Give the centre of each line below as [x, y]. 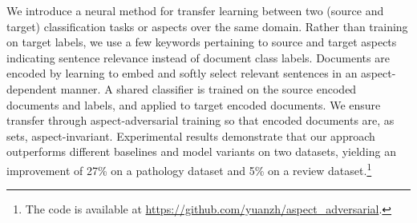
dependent [32, 88]
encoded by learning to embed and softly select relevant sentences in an [182, 73]
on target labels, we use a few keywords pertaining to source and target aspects [202, 42]
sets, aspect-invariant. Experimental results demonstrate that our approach [191, 135]
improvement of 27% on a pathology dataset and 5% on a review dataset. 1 [189, 169]
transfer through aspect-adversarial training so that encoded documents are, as [200, 120]
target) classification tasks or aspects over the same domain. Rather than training [207, 26]
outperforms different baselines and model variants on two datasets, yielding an [201, 151]
